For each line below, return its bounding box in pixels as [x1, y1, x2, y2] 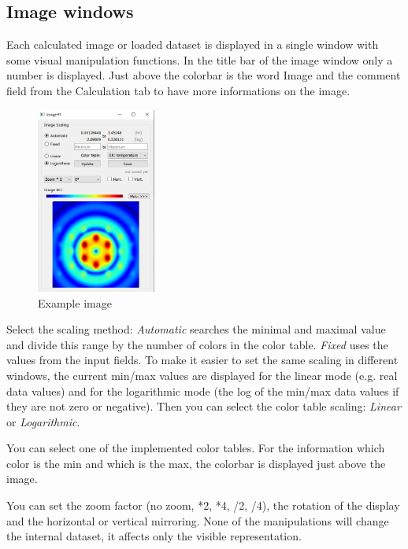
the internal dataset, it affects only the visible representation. [6, 528, 302, 544]
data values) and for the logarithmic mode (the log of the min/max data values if [6, 382, 399, 399]
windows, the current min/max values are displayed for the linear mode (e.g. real [6, 367, 398, 383]
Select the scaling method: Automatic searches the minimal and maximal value [6, 321, 386, 337]
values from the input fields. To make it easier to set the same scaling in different [6, 352, 399, 368]
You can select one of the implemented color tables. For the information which [6, 440, 385, 456]
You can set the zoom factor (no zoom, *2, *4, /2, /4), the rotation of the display [6, 497, 400, 514]
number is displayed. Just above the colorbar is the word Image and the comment [6, 67, 401, 83]
